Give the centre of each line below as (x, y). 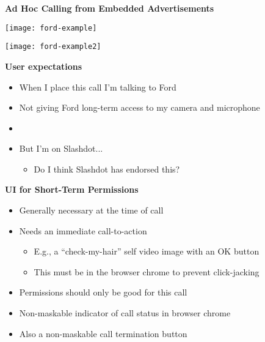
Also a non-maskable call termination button (103, 333)
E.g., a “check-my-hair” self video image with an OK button (147, 251)
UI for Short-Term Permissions (72, 189)
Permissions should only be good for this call (103, 292)
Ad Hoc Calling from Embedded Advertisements (110, 8)
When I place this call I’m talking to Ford (98, 87)
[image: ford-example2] (53, 47)
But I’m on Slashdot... (61, 148)
